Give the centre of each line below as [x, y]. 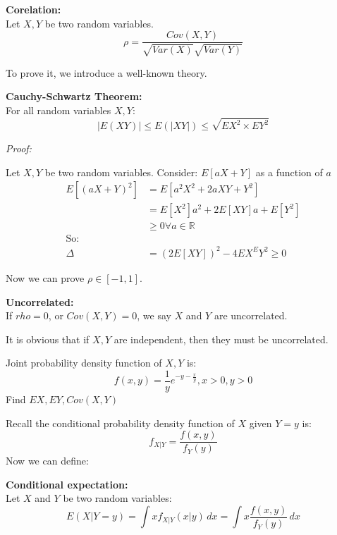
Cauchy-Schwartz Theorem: [74, 96]
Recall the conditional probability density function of [120, 423]
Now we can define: [47, 461]
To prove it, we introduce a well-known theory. [106, 72]
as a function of [289, 172]
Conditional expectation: [67, 484]
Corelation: [33, 9]
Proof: [19, 148]
